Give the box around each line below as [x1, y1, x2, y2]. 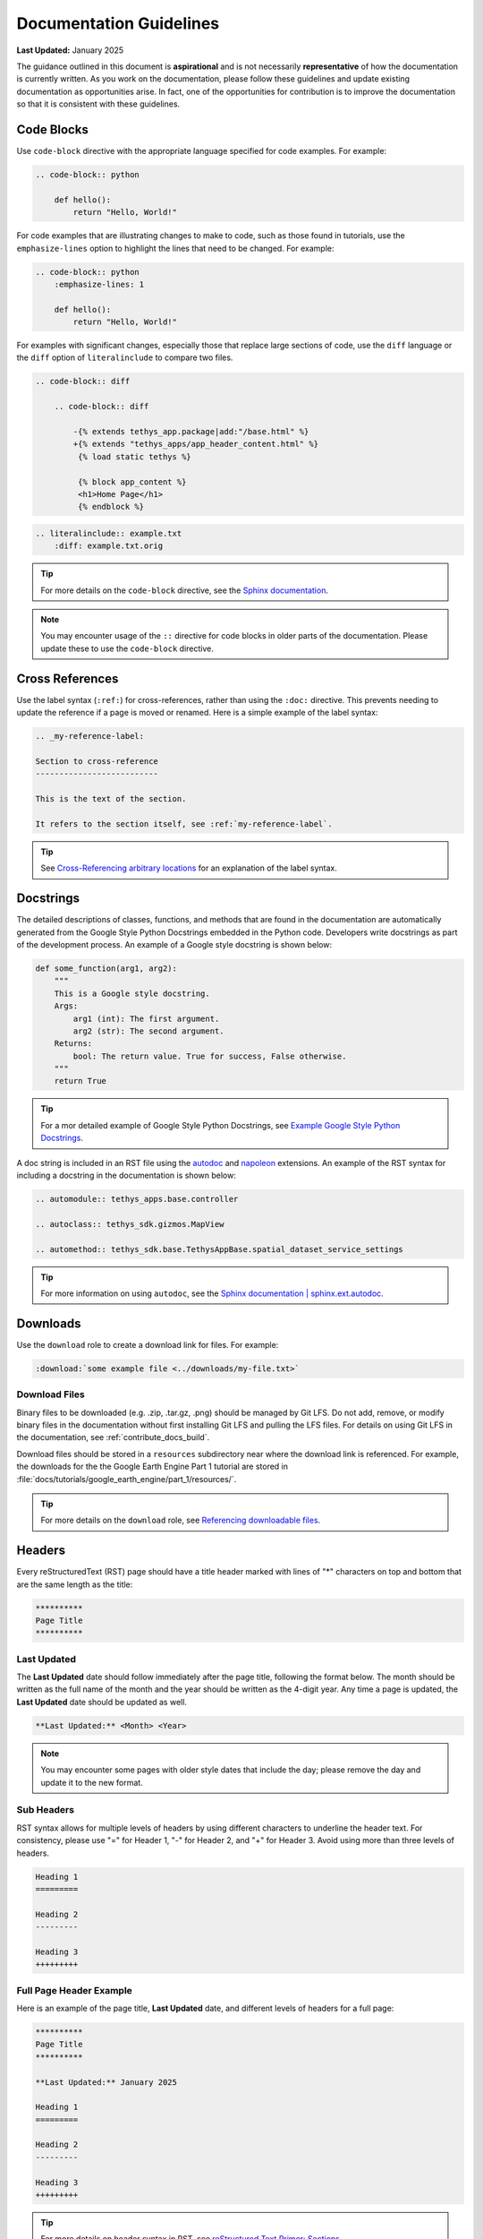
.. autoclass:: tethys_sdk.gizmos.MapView [35, 1219, 225, 1229]
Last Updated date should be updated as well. [16, 1696, 188, 1707]
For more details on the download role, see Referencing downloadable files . [40, 1514, 321, 1526]
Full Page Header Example [16, 1984, 133, 1996]
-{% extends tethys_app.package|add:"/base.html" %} [72, 426, 309, 437]
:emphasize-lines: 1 [54, 279, 145, 289]
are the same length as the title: [16, 1579, 133, 1590]
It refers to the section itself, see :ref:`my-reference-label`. [35, 819, 333, 828]
